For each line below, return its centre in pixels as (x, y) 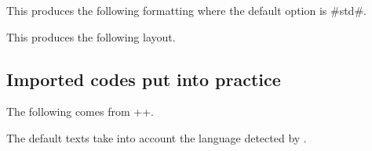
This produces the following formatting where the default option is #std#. (186, 10)
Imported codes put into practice (144, 79)
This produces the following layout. (91, 36)
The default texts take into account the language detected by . (157, 137)
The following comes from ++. (80, 111)
